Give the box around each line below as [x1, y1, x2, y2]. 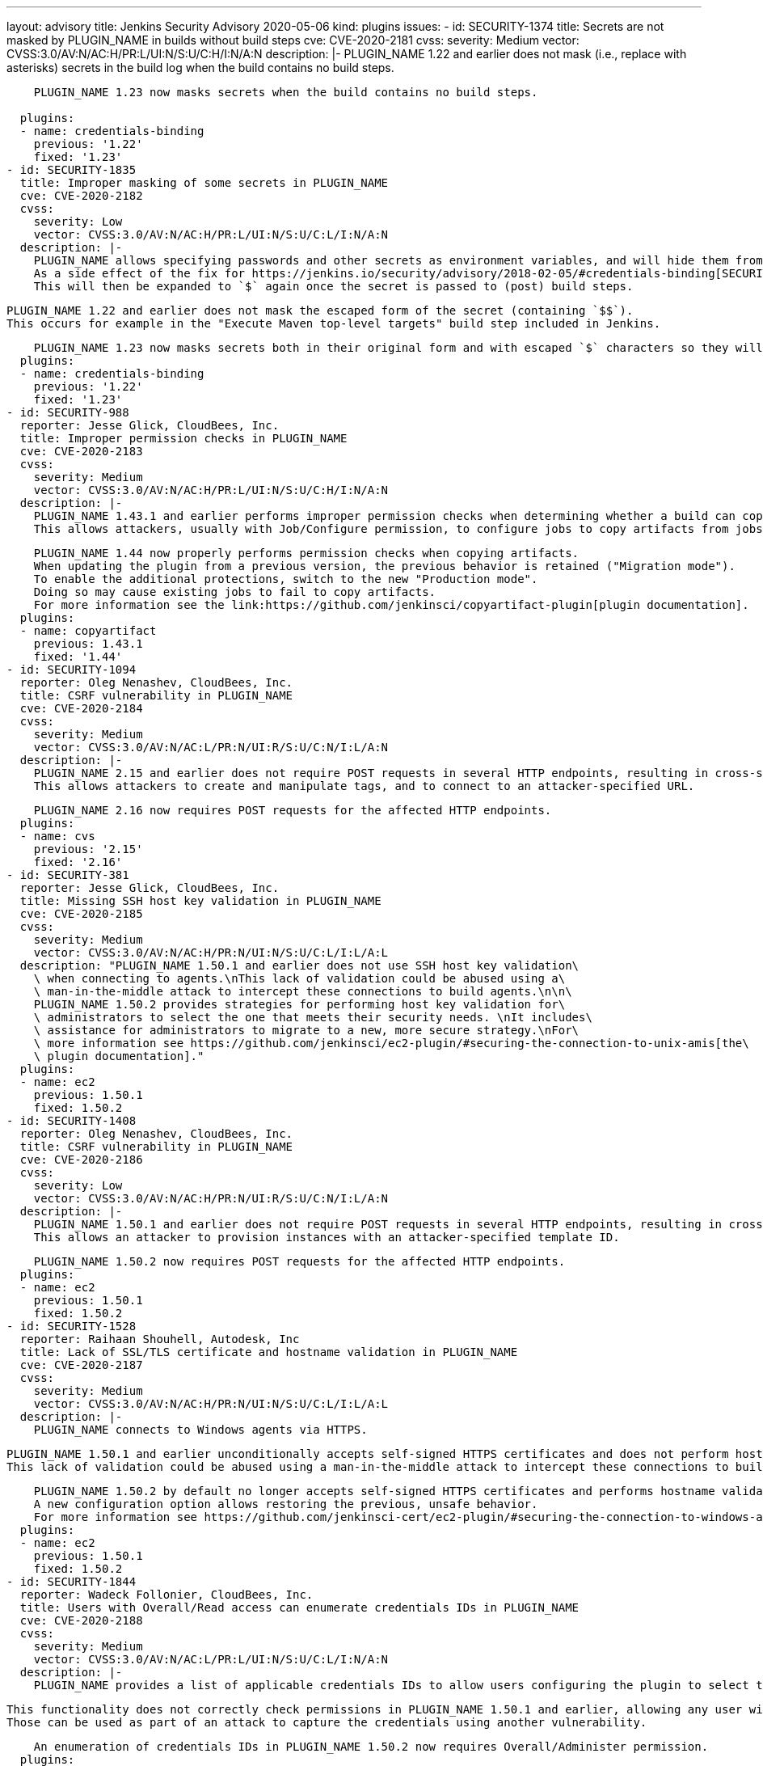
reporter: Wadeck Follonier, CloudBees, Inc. [19, 1588, 314, 1601]
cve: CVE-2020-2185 [19, 907, 143, 920]
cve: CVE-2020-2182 [19, 189, 143, 202]
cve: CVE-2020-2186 [19, 1153, 143, 1166]
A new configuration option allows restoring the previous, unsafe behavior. [33, 1498, 538, 1510]
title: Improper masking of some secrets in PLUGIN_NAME [19, 176, 389, 189]
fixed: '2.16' [33, 856, 123, 868]
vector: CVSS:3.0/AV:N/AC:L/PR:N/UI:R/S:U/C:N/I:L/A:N [33, 741, 389, 754]
